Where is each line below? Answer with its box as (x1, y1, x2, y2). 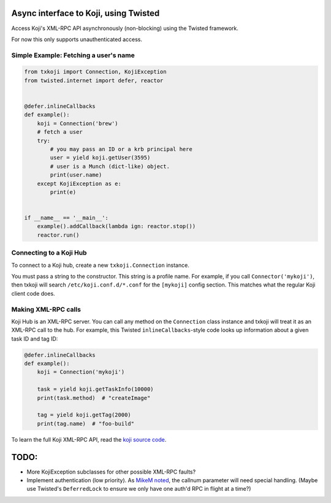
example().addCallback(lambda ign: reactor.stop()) (37, 223, 196, 230)
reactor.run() (37, 231, 80, 239)
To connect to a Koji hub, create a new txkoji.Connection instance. (11, 261, 189, 269)
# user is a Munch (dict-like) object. (50, 163, 170, 170)
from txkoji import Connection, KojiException (24, 68, 167, 75)
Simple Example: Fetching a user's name (11, 51, 135, 60)
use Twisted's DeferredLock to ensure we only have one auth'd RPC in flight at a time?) (26, 485, 251, 493)
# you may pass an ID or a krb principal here (50, 145, 192, 153)
